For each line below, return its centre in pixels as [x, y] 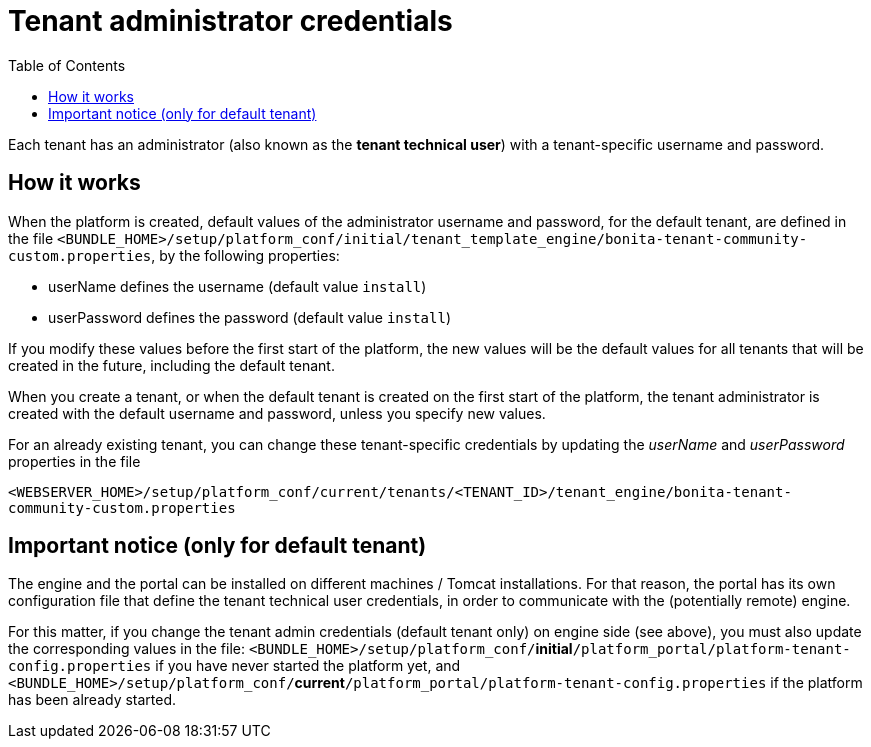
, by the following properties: [245, 255]
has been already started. [92, 700]
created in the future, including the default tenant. [171, 365]
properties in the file [74, 461]
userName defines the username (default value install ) [237, 286]
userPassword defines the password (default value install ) [250, 317]
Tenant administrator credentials [230, 21]
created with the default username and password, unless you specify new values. [277, 413]
